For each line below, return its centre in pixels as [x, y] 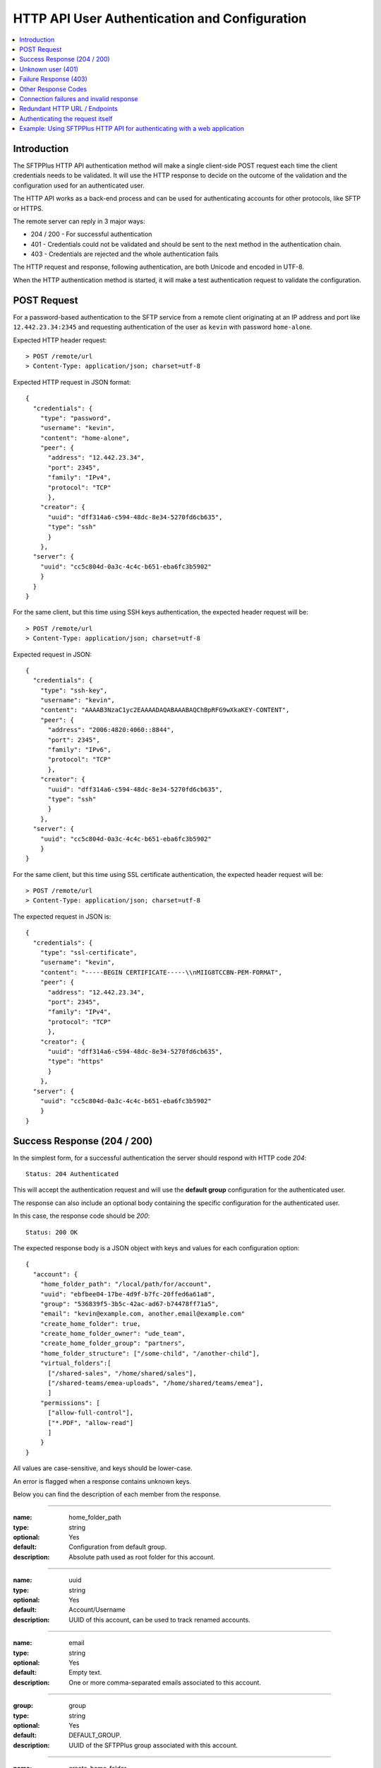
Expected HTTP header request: [60, 340]
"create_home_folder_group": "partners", [113, 1343]
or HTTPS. [28, 208]
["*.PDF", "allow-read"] [91, 1423]
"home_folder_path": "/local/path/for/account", [126, 1284]
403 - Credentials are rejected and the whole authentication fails [125, 254]
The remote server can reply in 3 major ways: [79, 221]
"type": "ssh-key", [74, 690]
